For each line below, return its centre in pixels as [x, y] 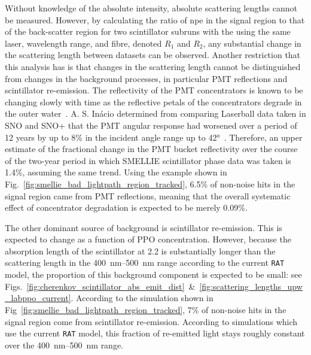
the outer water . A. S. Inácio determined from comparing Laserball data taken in [155, 113]
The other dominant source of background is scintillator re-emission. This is [144, 227]
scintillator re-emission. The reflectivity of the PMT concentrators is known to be [154, 90]
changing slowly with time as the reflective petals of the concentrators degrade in [153, 101]
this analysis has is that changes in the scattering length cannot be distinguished [153, 66]
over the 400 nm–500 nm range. [64, 345]
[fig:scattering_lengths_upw [251, 286]
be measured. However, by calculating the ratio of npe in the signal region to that [155, 19]
